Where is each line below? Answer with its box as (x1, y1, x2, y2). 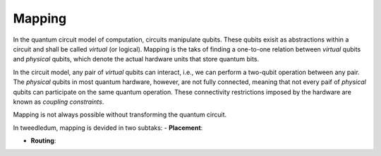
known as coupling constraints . (13, 97, 104, 106)
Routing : (30, 136, 56, 145)
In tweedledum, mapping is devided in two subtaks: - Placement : (13, 124, 203, 132)
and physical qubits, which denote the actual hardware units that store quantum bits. (13, 55, 260, 64)
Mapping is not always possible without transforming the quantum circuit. (13, 110, 227, 119)
